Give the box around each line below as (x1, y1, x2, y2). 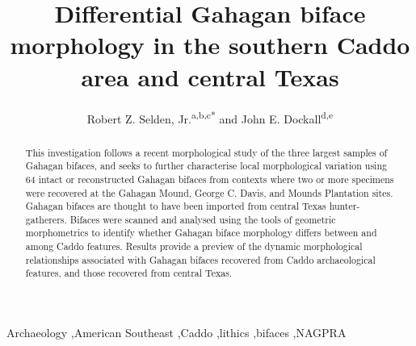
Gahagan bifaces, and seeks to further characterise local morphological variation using (25, 159, 387, 173)
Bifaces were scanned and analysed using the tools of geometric (69, 212, 336, 226)
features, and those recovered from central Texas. (25, 266, 233, 280)
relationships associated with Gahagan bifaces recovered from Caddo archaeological (25, 252, 376, 266)
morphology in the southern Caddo (10, 28, 410, 61)
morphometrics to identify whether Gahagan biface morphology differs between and (25, 226, 377, 240)
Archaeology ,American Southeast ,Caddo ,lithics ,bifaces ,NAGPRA (6, 324, 347, 341)
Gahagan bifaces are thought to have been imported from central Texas (25, 199, 326, 213)
